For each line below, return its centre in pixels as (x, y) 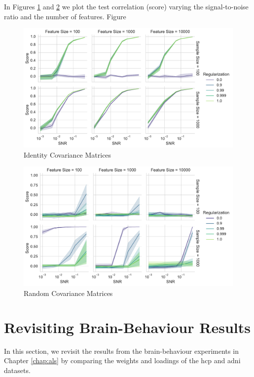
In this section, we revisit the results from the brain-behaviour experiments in (121, 351)
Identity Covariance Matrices (68, 154)
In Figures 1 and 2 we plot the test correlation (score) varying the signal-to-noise (126, 6)
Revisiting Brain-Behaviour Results (127, 327)
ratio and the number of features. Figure (65, 16)
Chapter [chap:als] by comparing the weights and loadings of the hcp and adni (122, 360)
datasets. (17, 370)
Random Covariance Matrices (68, 293)
